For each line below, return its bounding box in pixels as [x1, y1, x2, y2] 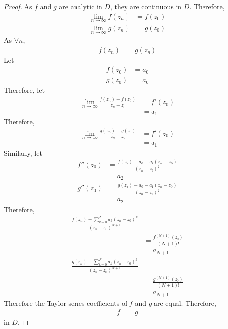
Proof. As [4, 1, 32, 11]
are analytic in [59, 1, 102, 11]
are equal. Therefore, [153, 298, 216, 308]
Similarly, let [4, 147, 42, 158]
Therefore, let [4, 85, 45, 95]
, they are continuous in [110, 1, 182, 11]
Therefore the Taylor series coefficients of [4, 298, 127, 308]
